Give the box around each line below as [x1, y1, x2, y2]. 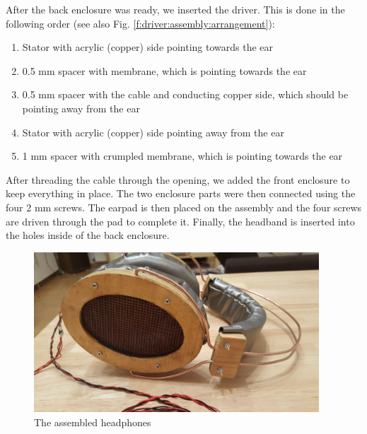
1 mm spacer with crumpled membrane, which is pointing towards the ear [22, 148, 343, 163]
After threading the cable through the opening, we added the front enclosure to [6, 172, 350, 187]
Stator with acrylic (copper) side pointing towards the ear [22, 40, 274, 54]
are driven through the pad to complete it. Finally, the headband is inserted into [6, 213, 355, 228]
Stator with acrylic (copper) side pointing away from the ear [22, 124, 284, 139]
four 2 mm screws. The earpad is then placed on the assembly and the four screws [6, 199, 362, 214]
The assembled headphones [34, 414, 151, 429]
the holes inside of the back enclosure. [6, 228, 170, 242]
